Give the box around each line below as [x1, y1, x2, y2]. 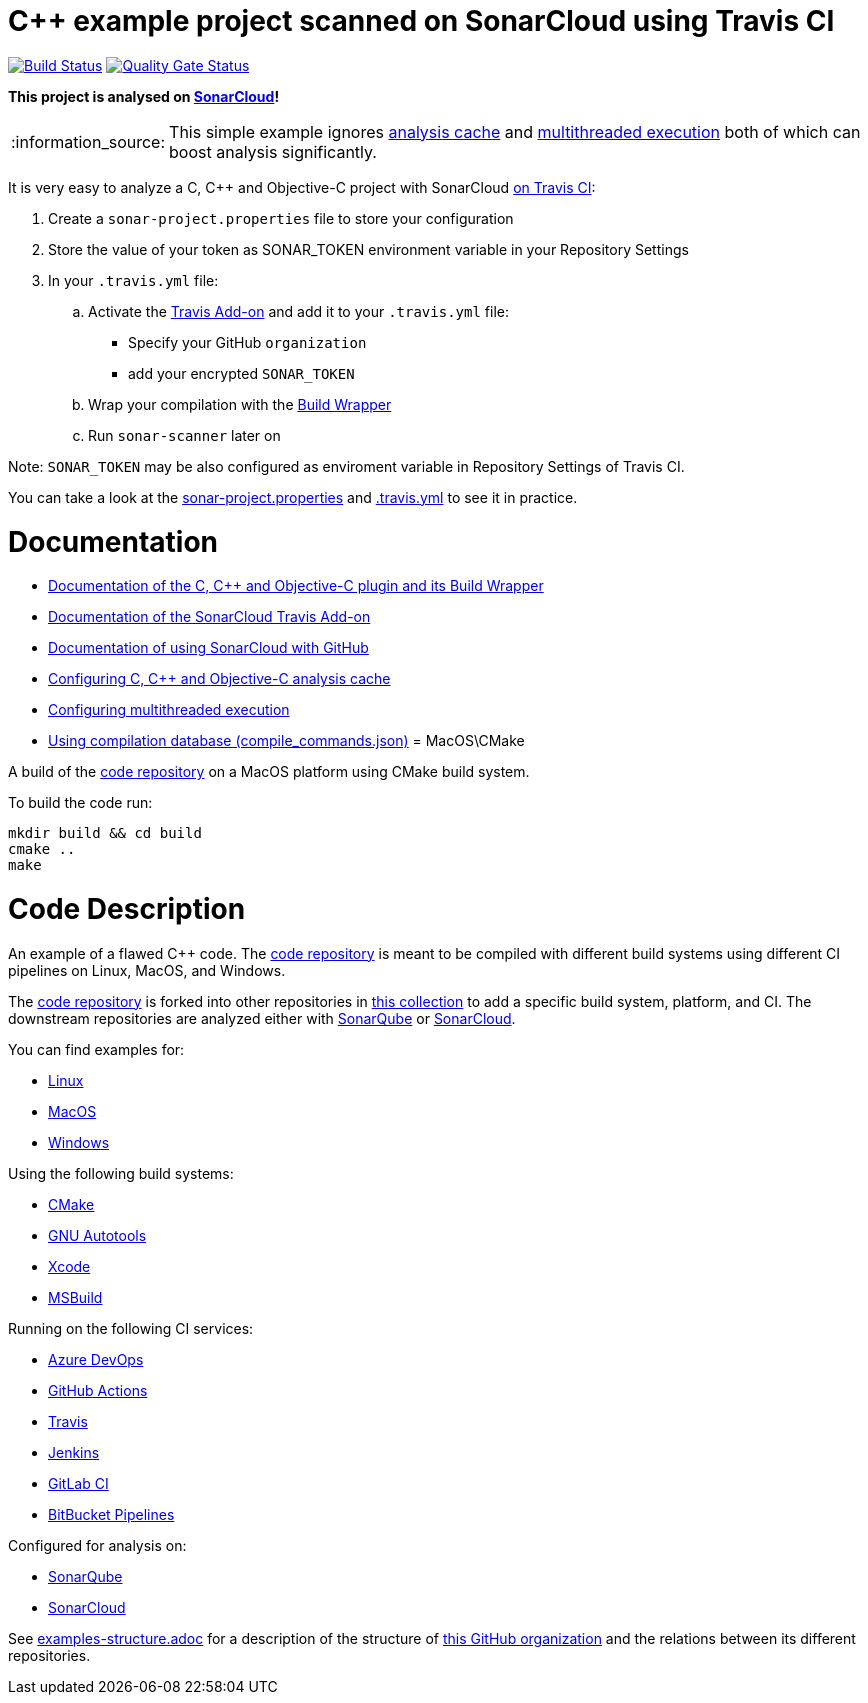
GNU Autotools [48, 1226, 147, 1244]
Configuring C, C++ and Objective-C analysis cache [48, 670, 391, 688]
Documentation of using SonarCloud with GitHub [48, 639, 369, 657]
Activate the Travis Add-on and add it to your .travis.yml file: [88, 302, 509, 320]
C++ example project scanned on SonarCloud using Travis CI [8, 4, 835, 38]
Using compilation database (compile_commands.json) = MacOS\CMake [48, 732, 525, 750]
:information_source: [11, 131, 166, 152]
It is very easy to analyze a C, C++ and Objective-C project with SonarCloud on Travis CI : [8, 178, 596, 196]
